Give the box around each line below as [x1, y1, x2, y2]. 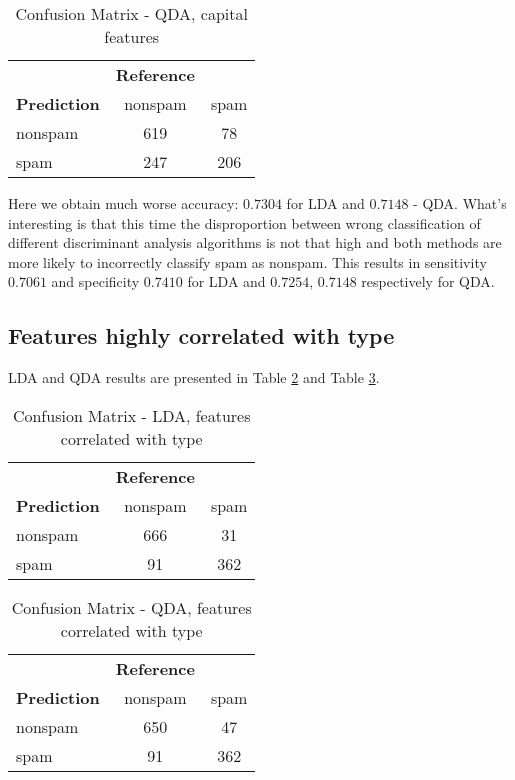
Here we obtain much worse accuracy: [8, 193, 239, 213]
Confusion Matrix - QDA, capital [15, 2, 248, 25]
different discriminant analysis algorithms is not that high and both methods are [8, 232, 502, 253]
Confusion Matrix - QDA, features [11, 595, 252, 619]
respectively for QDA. [361, 271, 495, 292]
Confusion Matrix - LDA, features [12, 403, 251, 427]
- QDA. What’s [413, 193, 507, 213]
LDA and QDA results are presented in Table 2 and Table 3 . [8, 367, 380, 388]
